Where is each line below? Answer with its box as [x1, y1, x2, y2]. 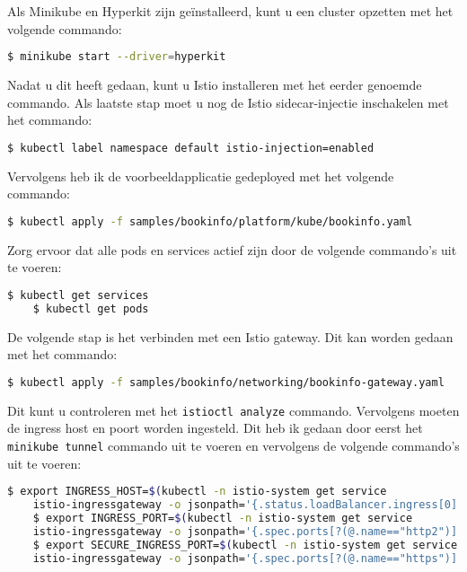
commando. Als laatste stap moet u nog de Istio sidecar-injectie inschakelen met [7, 92, 449, 111]
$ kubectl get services [7, 288, 149, 302]
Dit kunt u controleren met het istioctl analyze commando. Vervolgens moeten [7, 400, 460, 419]
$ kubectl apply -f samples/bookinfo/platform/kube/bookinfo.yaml [7, 215, 413, 228]
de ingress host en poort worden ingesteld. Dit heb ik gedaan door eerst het [7, 418, 423, 437]
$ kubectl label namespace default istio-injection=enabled [7, 141, 374, 154]
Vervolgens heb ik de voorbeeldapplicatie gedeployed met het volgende [7, 166, 394, 185]
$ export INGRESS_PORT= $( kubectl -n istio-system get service [32, 512, 413, 525]
